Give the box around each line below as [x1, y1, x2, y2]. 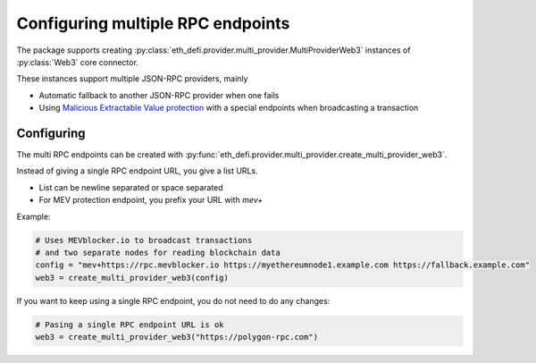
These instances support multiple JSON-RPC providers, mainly [16, 73, 248, 84]
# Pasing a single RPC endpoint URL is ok [35, 319, 224, 330]
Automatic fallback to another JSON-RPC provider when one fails [38, 89, 280, 100]
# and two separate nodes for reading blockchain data [35, 247, 281, 257]
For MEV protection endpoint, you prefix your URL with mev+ [38, 195, 264, 206]
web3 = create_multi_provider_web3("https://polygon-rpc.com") [35, 332, 319, 342]
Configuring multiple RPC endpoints [16, 13, 290, 33]
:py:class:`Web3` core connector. [16, 56, 138, 67]
